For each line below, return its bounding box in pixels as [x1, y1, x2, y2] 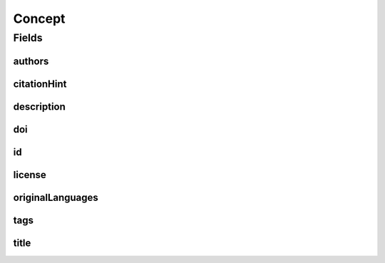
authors [13, 55, 49, 67]
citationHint [13, 78, 67, 90]
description [13, 100, 66, 113]
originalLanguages [13, 191, 99, 203]
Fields [13, 31, 43, 44]
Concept [13, 11, 66, 26]
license [13, 168, 46, 181]
